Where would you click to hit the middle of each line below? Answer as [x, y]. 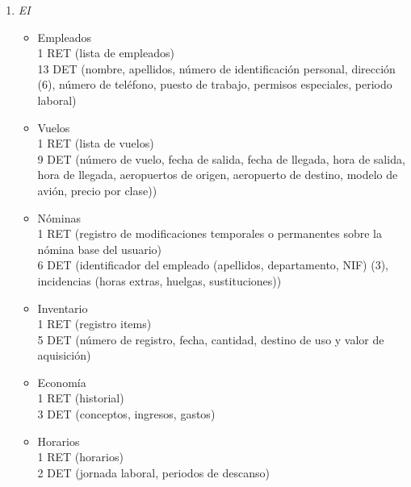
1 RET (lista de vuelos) [96, 143]
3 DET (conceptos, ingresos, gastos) [126, 414]
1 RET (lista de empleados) [106, 53]
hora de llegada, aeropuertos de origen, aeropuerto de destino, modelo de [218, 175]
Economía [62, 382]
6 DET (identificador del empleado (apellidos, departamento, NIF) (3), [213, 265]
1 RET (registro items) [94, 324]
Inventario [63, 308]
